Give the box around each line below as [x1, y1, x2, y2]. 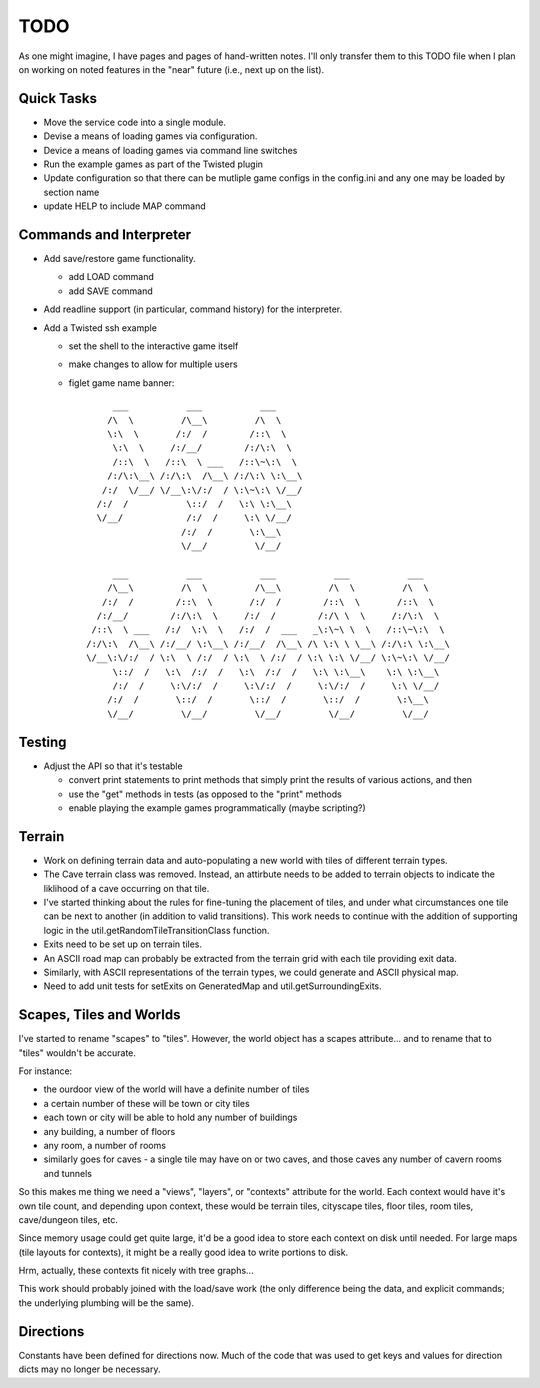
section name [43, 186, 100, 198]
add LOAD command [68, 271, 155, 283]
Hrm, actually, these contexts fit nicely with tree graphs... [18, 1265, 254, 1277]
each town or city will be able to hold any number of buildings [43, 1111, 298, 1124]
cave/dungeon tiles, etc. [18, 1213, 119, 1225]
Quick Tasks [18, 90, 97, 107]
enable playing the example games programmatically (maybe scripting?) [68, 801, 367, 814]
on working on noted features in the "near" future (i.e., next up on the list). [18, 63, 325, 75]
